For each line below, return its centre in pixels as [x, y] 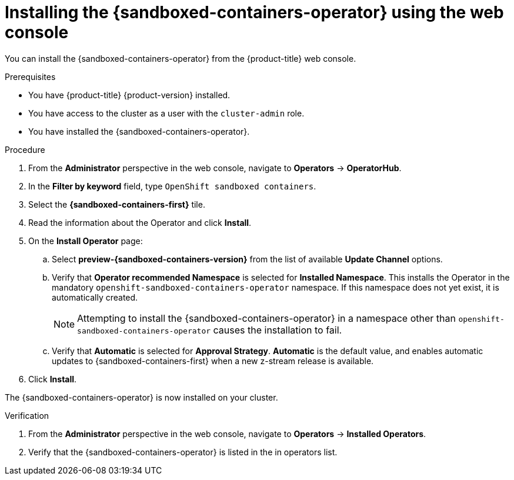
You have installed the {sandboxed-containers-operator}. [139, 131]
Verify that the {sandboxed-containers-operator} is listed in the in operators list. [183, 452]
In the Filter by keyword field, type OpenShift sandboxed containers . [172, 186]
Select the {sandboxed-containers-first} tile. [117, 204]
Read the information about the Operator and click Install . [140, 222]
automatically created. [95, 297]
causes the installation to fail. [278, 330]
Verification [27, 415]
